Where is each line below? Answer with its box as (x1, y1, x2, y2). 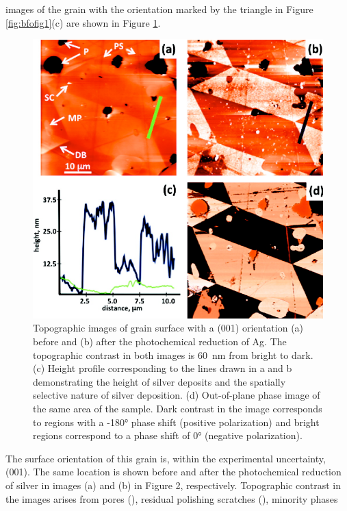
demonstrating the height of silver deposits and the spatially (33, 374, 286, 388)
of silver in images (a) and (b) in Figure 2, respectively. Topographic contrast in (5, 477, 341, 492)
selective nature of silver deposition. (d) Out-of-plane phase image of (33, 388, 320, 402)
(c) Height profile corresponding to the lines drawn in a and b (33, 361, 292, 375)
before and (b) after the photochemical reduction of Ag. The (33, 334, 287, 348)
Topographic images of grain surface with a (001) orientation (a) (33, 321, 304, 335)
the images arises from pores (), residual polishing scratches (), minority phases (5, 491, 338, 506)
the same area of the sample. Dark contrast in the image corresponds (33, 401, 322, 415)
